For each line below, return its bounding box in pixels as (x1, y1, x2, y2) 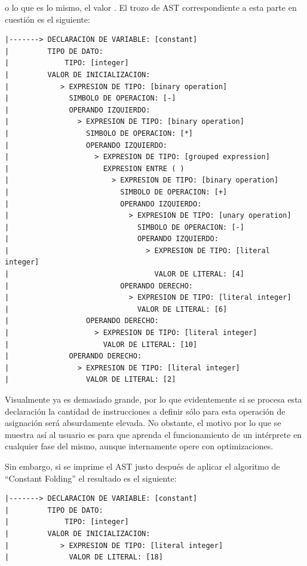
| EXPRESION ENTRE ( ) (5, 164, 185, 173)
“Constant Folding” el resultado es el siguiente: (5, 471, 177, 484)
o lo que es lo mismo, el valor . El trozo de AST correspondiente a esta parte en (5, 1, 297, 13)
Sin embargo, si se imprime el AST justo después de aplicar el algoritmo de (5, 460, 280, 472)
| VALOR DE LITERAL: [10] (5, 340, 198, 349)
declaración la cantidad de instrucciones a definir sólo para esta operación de (5, 404, 285, 417)
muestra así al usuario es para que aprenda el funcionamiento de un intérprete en (5, 428, 302, 440)
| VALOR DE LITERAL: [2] (5, 375, 176, 384)
